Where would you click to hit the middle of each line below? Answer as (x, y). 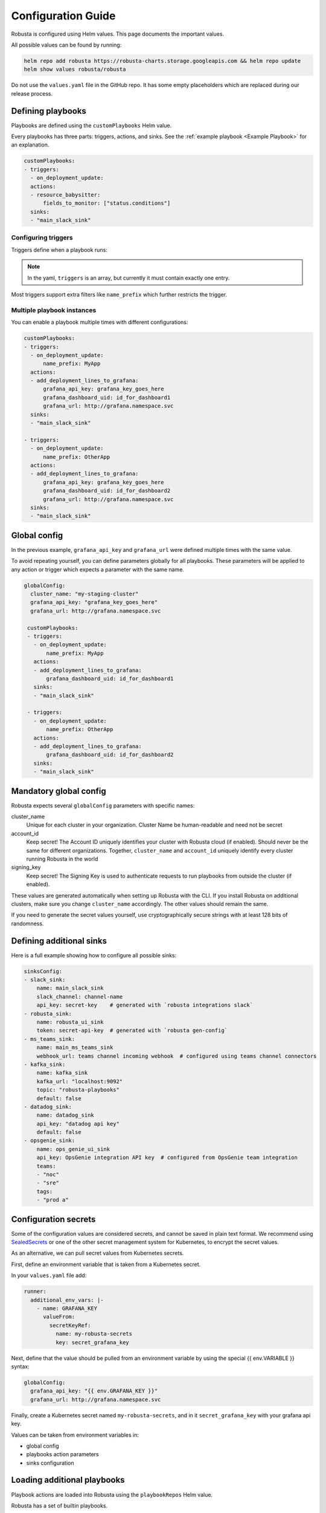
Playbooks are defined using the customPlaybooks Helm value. (91, 125)
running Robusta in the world (62, 859)
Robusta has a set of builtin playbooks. (59, 1505)
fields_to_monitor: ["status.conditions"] (107, 203)
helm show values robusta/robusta (75, 69)
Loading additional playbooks (68, 1480)
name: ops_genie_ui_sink (73, 1149)
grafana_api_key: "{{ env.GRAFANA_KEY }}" (94, 1391)
